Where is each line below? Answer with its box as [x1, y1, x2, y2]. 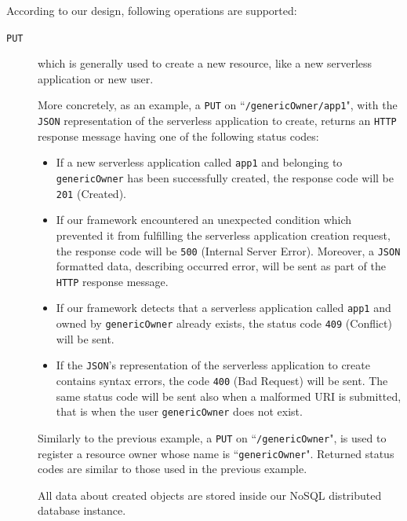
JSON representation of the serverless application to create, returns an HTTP [38, 112, 397, 129]
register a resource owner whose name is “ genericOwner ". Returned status [38, 445, 394, 461]
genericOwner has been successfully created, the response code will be [56, 170, 394, 185]
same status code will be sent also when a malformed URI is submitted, [56, 387, 402, 404]
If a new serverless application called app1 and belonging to [56, 154, 343, 171]
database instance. [38, 502, 126, 519]
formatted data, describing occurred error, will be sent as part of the [56, 258, 386, 274]
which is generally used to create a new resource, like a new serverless [38, 55, 372, 72]
